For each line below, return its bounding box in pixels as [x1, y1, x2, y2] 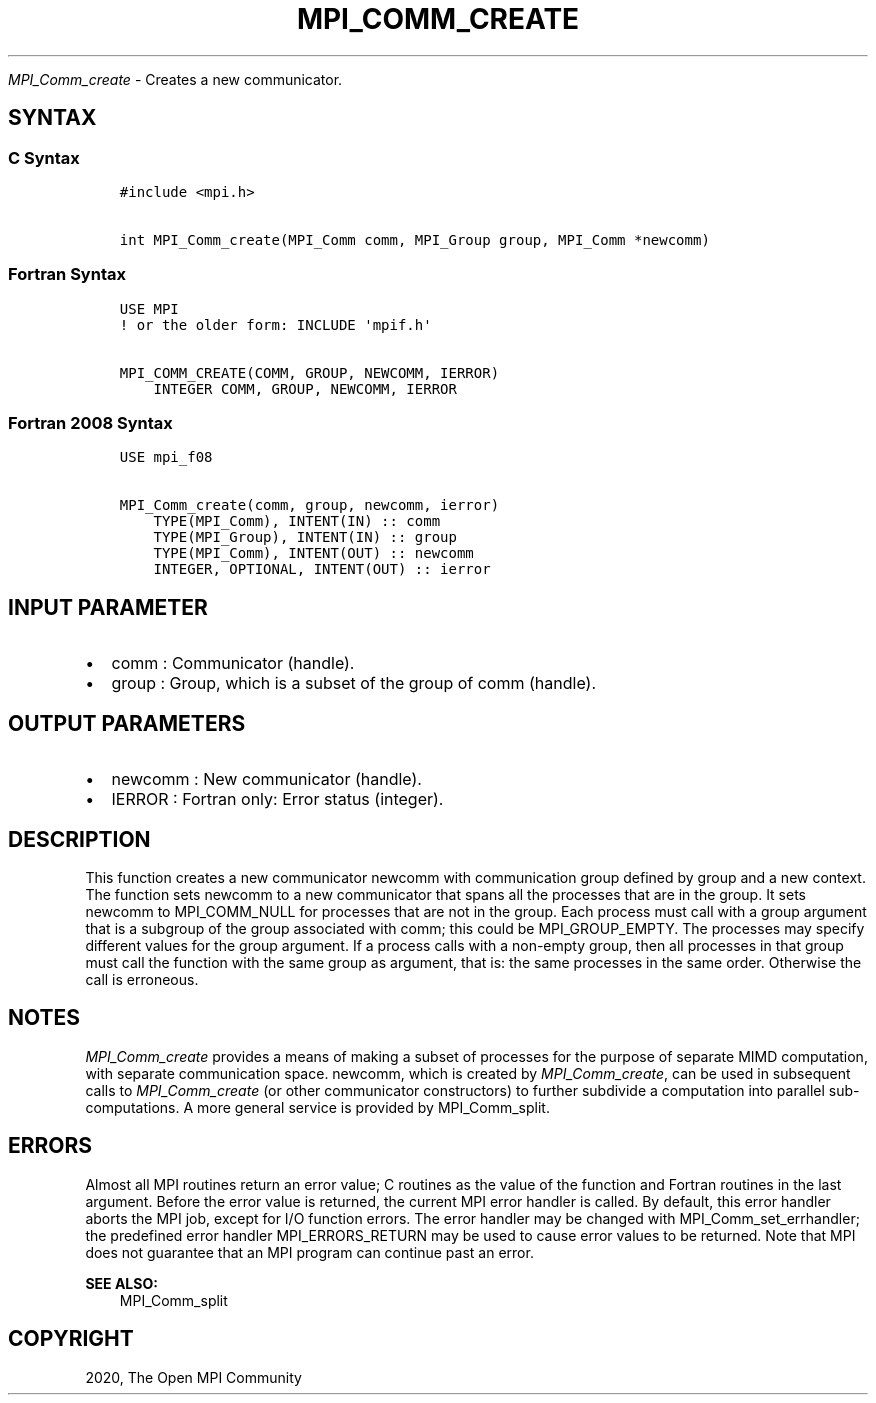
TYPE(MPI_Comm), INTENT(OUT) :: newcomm [153, 545, 474, 562]
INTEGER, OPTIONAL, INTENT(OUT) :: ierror [153, 561, 491, 578]
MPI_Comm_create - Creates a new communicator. [8, 70, 343, 88]
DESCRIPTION [8, 826, 151, 852]
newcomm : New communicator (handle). [111, 769, 422, 790]
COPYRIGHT [8, 1326, 134, 1352]
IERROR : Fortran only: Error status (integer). [111, 789, 444, 810]
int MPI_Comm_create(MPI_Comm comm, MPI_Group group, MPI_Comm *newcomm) [119, 231, 710, 248]
